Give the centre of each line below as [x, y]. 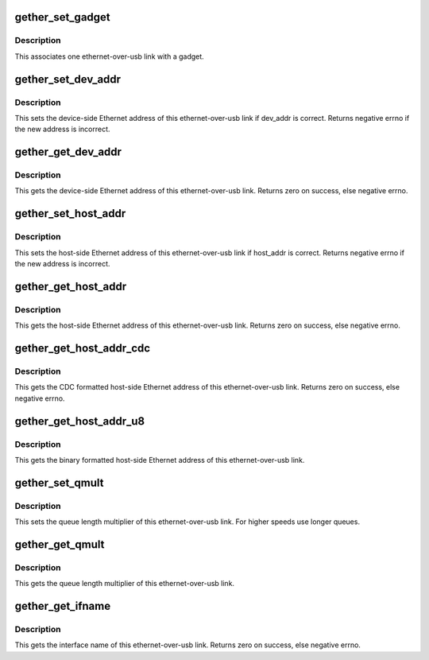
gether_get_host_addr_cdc [83, 348]
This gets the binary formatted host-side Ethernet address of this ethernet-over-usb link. [160, 460]
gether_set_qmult [59, 482]
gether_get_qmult [60, 544]
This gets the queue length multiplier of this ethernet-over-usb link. [124, 584]
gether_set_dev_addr [68, 79]
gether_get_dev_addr [68, 152]
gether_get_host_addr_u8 [80, 421]
